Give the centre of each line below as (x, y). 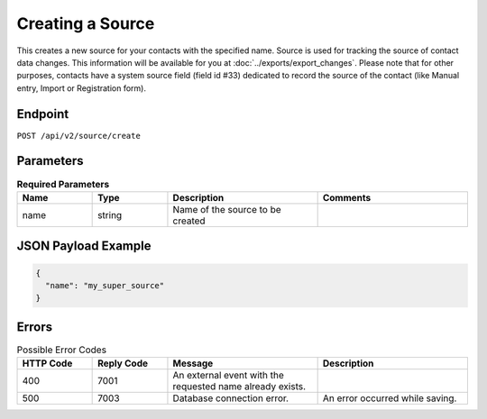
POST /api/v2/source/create (79, 136)
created (189, 221)
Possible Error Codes (62, 350)
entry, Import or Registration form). (82, 88)
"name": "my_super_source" (105, 285)
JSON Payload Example (84, 246)
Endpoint (43, 114)
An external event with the (228, 376)
